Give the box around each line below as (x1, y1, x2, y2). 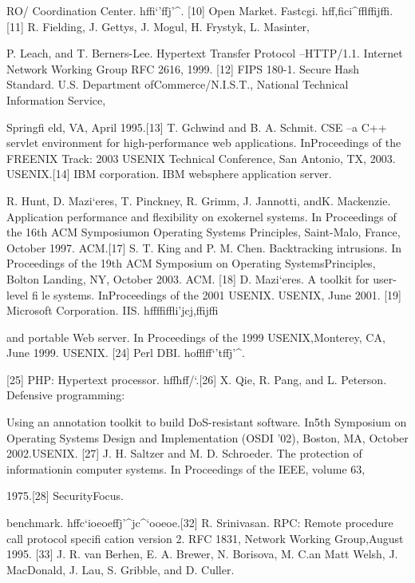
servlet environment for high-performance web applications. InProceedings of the (6, 134, 401, 151)
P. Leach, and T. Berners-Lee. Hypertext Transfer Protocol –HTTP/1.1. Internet (6, 45, 403, 61)
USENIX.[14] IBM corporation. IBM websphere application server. (6, 165, 332, 182)
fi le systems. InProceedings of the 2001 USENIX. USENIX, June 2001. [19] (31, 286, 401, 303)
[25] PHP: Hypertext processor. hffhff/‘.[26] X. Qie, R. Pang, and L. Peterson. (6, 371, 387, 387)
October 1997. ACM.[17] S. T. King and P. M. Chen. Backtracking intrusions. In (6, 239, 401, 256)
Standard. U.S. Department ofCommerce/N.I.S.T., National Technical (6, 76, 349, 93)
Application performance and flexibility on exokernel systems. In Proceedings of (6, 208, 397, 224)
